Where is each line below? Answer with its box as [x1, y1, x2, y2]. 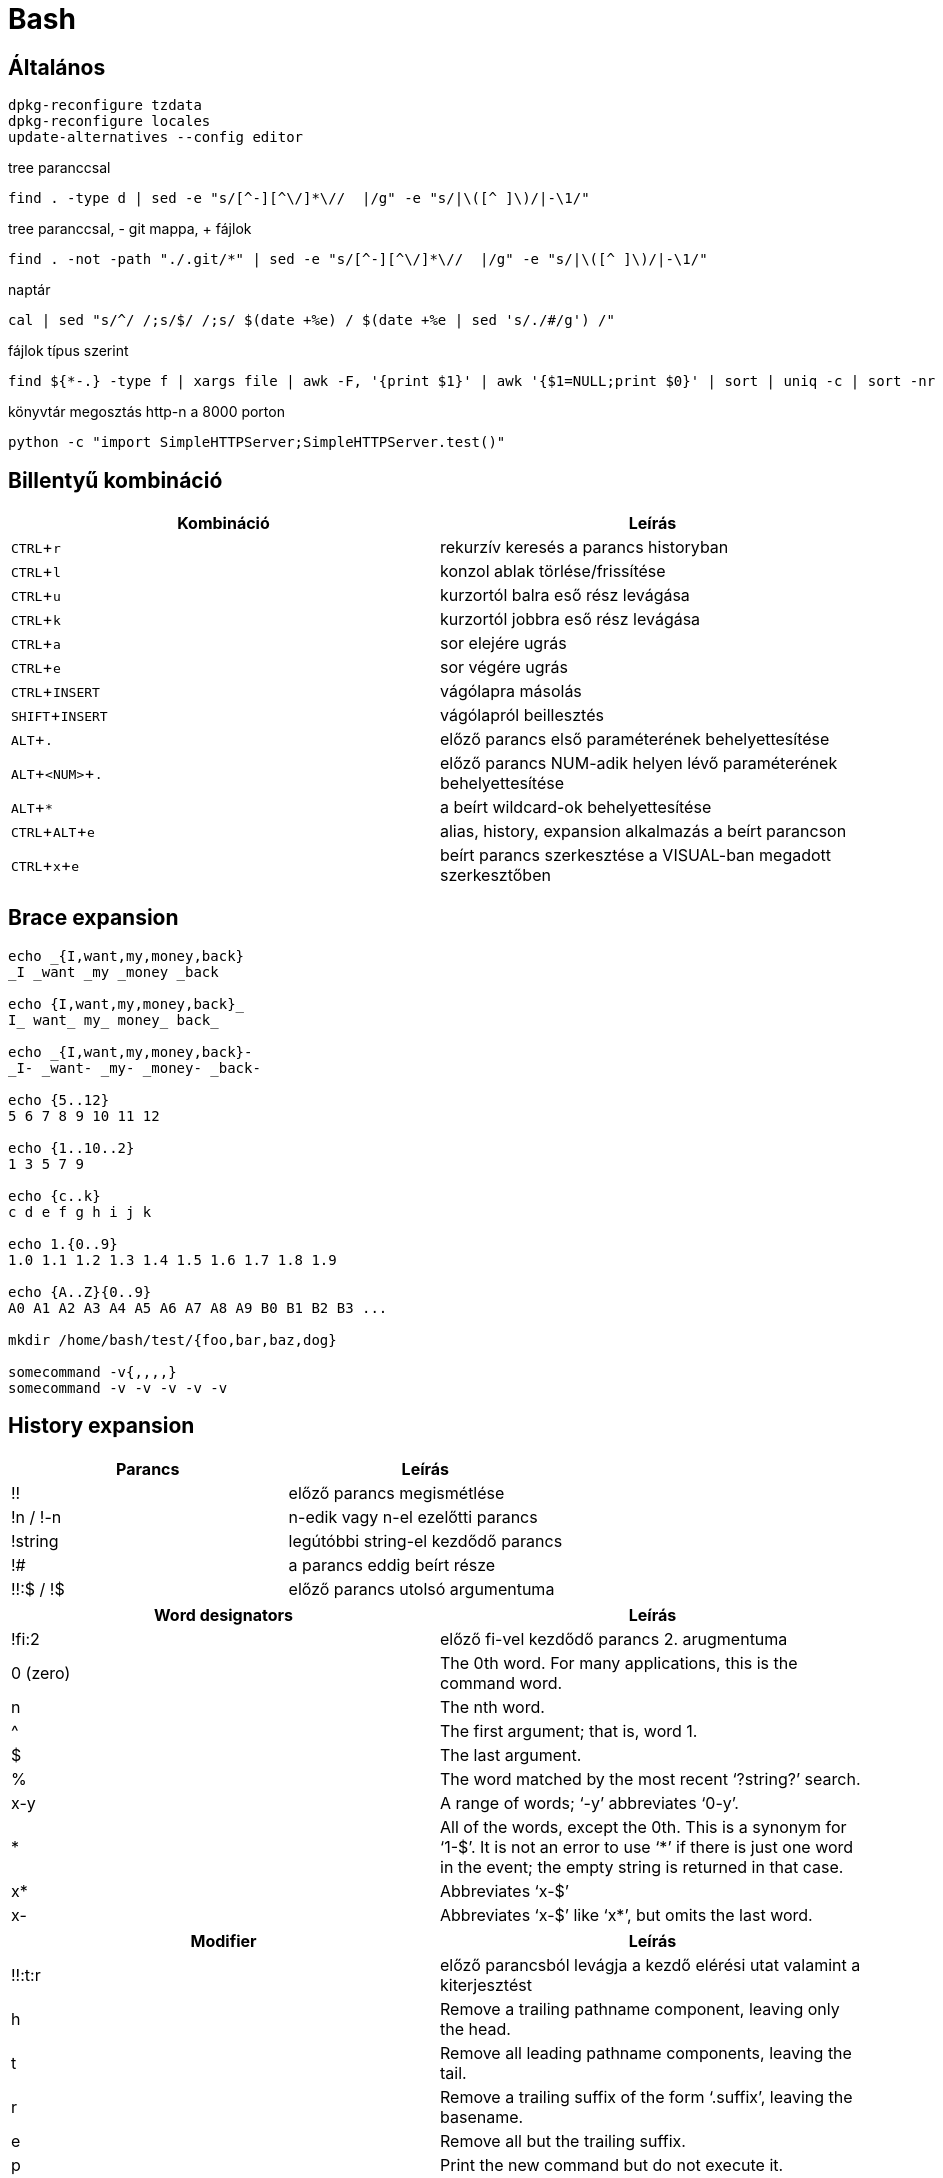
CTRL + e [11, 657, 61, 678]
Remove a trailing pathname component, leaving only [440, 1998, 840, 2019]
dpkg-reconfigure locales [8, 113, 211, 130]
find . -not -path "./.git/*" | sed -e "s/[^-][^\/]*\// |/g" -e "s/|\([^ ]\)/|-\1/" [8, 251, 708, 268]
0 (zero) [11, 1662, 71, 1683]
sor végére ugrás [440, 657, 569, 678]
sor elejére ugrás [440, 633, 567, 654]
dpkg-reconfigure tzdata [8, 97, 202, 114]
